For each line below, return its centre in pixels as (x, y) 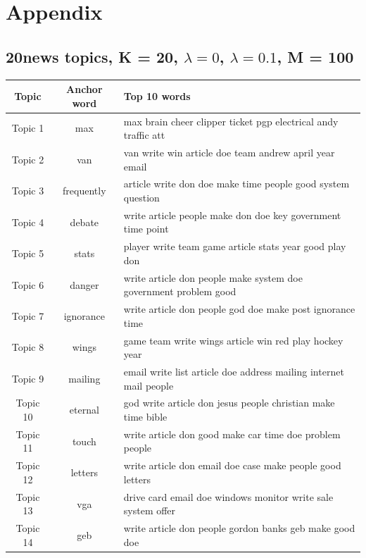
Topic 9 (28, 378)
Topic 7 (28, 315)
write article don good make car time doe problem (232, 434)
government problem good (180, 291)
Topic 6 (28, 284)
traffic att (144, 135)
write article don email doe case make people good (232, 465)
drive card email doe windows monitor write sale (228, 496)
